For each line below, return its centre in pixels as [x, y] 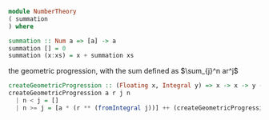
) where [21, 26]
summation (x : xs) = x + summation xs [71, 56]
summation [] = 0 [37, 48]
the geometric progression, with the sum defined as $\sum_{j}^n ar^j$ [123, 71]
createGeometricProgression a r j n [69, 93]
